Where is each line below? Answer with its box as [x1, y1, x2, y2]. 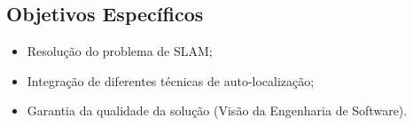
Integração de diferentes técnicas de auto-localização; [27, 71, 315, 90]
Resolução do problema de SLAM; [27, 42, 213, 60]
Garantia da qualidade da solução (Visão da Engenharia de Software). [27, 101, 408, 120]
